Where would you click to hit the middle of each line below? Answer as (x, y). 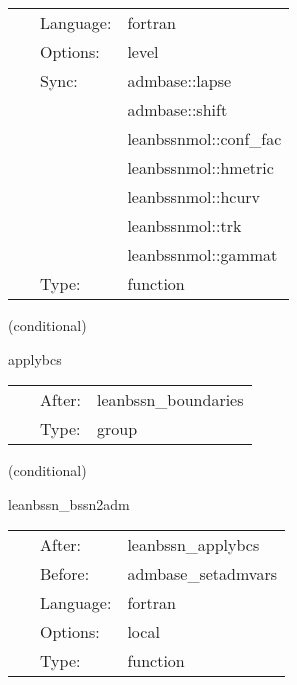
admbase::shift (177, 109)
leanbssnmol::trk (184, 225)
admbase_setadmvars (202, 574)
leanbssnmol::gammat (202, 254)
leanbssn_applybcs (193, 545)
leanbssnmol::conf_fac (204, 138)
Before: (65, 574)
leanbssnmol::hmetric (200, 167)
